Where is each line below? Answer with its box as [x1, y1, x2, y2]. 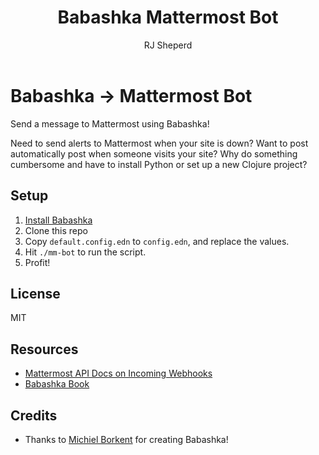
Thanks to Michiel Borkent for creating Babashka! [24, 433, 229, 445]
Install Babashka [24, 214, 93, 226]
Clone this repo [24, 224, 88, 236]
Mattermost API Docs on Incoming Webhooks [24, 367, 213, 380]
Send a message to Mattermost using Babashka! [10, 117, 210, 130]
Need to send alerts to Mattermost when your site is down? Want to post [10, 137, 309, 149]
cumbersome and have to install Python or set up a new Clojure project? [10, 158, 308, 170]
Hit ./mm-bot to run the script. [24, 246, 147, 258]
